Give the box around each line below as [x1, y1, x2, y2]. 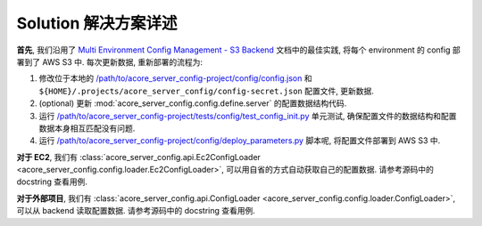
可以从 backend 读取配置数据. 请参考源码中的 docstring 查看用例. [16, 206, 256, 216]
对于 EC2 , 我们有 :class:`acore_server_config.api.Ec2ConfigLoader [16, 151, 261, 162]
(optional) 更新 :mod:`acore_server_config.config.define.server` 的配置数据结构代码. [38, 98, 347, 109]
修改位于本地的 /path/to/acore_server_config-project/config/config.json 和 [38, 73, 312, 84]
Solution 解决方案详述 [16, 13, 178, 33]
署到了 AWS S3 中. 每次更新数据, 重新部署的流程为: [16, 56, 204, 67]
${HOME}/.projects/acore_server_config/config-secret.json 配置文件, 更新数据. [38, 85, 374, 96]
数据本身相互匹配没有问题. [38, 123, 136, 133]
